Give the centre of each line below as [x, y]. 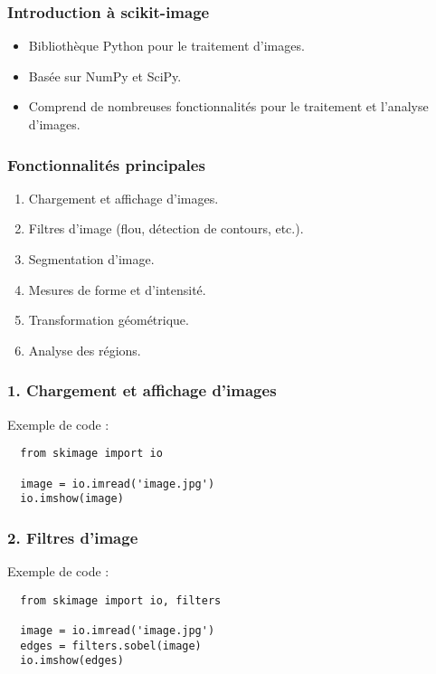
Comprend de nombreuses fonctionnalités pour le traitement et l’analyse [228, 106]
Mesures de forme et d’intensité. [117, 289]
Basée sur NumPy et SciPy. [105, 76]
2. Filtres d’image [73, 537]
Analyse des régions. [85, 350]
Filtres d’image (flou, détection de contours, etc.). [166, 228]
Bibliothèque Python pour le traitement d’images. [166, 46]
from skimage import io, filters [121, 600]
